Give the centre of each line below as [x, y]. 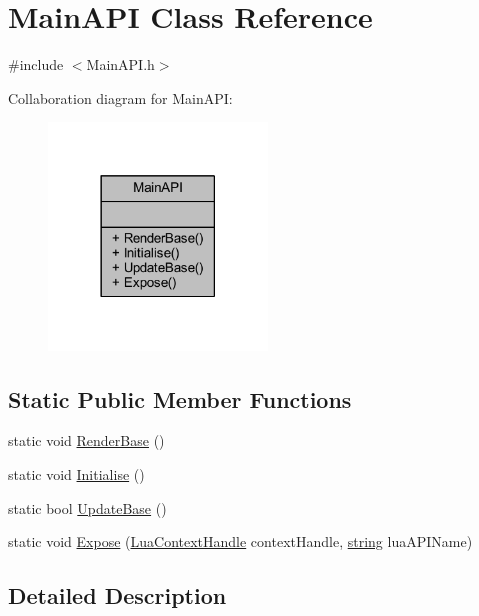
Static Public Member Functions [180, 398]
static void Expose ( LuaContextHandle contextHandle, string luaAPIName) [240, 541]
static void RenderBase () [86, 440]
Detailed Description [117, 595]
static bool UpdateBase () [87, 507]
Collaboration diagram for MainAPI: [120, 97]
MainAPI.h [120, 64]
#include [36, 64]
